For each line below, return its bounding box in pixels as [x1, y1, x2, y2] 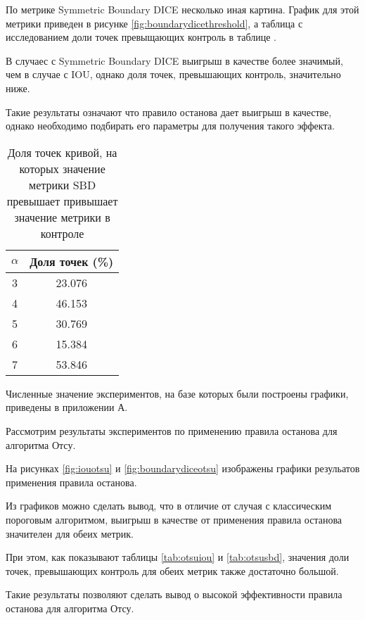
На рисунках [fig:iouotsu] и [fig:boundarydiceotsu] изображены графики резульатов [6, 461, 360, 476]
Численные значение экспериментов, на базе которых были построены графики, [6, 386, 349, 400]
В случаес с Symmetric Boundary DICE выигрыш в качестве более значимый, [6, 53, 343, 68]
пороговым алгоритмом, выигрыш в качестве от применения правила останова [6, 512, 342, 526]
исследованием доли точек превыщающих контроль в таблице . [6, 30, 276, 44]
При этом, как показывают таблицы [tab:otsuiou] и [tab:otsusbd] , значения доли [6, 550, 350, 564]
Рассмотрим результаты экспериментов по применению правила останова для [6, 423, 338, 438]
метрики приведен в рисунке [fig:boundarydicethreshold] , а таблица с [6, 15, 303, 30]
